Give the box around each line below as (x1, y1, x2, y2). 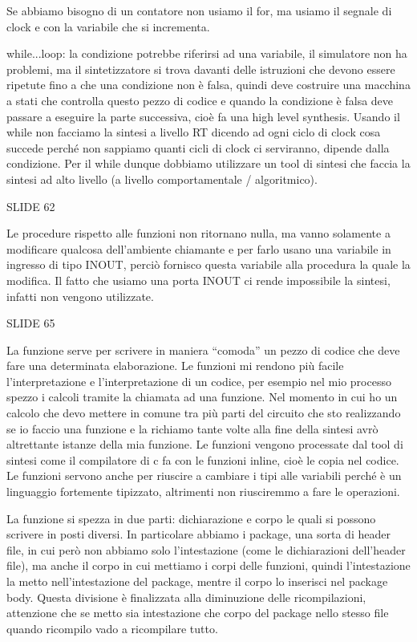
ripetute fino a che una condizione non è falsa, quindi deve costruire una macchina (6, 76, 411, 93)
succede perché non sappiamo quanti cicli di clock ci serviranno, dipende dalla (6, 139, 390, 156)
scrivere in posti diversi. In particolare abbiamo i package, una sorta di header (6, 526, 391, 542)
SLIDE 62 (6, 197, 55, 214)
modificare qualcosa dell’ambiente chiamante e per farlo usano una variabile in (6, 240, 391, 257)
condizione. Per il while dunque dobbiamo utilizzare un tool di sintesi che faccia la (6, 155, 411, 172)
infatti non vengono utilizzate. (6, 287, 154, 304)
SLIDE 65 (6, 315, 55, 331)
